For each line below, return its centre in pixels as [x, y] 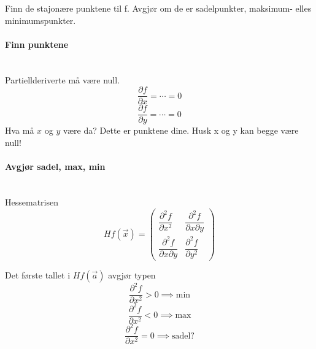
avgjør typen [132, 274]
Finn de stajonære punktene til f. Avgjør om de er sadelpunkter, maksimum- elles [158, 8]
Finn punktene [37, 44]
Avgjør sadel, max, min [55, 167]
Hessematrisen [32, 201]
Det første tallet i [38, 274]
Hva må [20, 130]
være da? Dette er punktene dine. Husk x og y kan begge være [181, 130]
